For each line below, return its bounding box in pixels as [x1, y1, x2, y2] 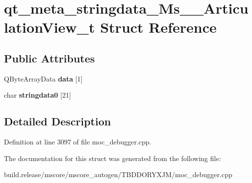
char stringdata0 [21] [4, 90, 71, 100]
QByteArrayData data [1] [4, 73, 83, 83]
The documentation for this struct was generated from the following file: [4, 153, 221, 163]
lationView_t [4, 17, 95, 37]
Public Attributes [4, 50, 95, 65]
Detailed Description [4, 114, 111, 129]
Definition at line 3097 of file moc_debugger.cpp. [4, 137, 151, 147]
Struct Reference [100, 17, 217, 37]
